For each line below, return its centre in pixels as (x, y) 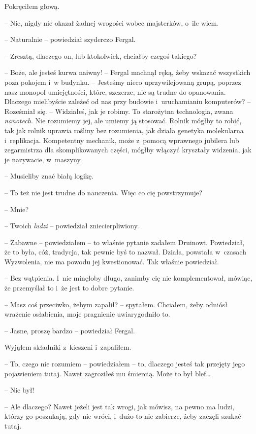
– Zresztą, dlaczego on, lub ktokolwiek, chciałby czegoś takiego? (101, 55)
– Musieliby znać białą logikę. (49, 176)
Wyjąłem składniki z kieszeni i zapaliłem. (68, 347)
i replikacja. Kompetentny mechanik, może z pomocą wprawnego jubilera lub (122, 140)
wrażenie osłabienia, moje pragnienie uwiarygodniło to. (87, 314)
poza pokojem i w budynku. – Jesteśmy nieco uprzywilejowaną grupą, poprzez (123, 82)
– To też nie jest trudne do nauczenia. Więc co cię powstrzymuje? (103, 192)
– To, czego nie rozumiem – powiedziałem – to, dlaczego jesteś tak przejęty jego (125, 364)
